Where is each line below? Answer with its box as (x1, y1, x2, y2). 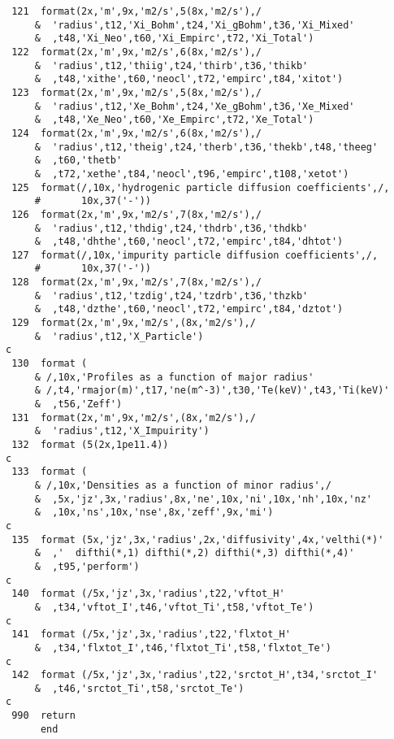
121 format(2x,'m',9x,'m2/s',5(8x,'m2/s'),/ (11, 6, 262, 17)
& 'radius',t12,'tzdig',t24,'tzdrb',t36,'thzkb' (34, 289, 309, 302)
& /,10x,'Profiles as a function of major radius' (34, 371, 314, 383)
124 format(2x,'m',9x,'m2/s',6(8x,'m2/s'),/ (11, 127, 262, 139)
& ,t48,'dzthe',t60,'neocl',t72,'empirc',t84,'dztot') (34, 303, 344, 315)
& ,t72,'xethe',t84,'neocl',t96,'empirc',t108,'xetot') (34, 167, 349, 180)
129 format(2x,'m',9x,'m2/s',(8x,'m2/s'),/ (11, 317, 256, 329)
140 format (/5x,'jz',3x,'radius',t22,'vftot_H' (11, 588, 285, 600)
